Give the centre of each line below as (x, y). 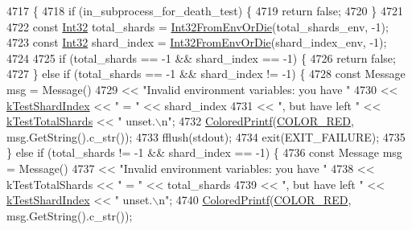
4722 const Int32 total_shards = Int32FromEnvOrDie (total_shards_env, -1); (198, 26)
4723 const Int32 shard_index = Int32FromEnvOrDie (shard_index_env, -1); (197, 42)
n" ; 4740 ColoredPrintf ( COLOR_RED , (255, 200)
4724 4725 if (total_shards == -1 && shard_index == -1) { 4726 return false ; (201, 57)
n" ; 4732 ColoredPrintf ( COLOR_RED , (257, 121)
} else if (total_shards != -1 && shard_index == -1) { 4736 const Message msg (204, 152)
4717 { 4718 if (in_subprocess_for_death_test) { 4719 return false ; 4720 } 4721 (205, 10)
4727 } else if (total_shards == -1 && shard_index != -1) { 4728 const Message (206, 74)
